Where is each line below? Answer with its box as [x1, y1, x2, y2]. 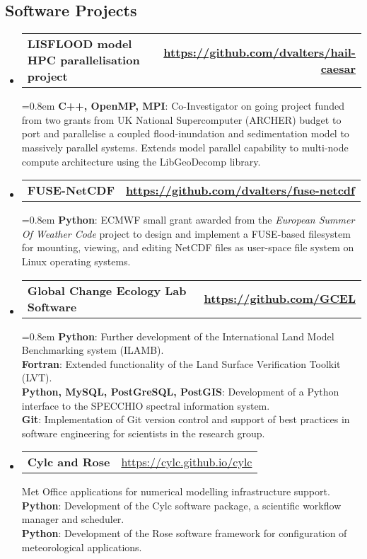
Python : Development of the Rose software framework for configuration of [21, 526, 347, 541]
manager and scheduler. [21, 512, 124, 526]
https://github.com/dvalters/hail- [163, 43, 356, 60]
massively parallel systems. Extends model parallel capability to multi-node [21, 139, 349, 154]
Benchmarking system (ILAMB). [21, 342, 164, 357]
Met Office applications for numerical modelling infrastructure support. [21, 484, 330, 499]
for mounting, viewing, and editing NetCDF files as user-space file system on [21, 240, 354, 255]
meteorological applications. [21, 539, 142, 554]
